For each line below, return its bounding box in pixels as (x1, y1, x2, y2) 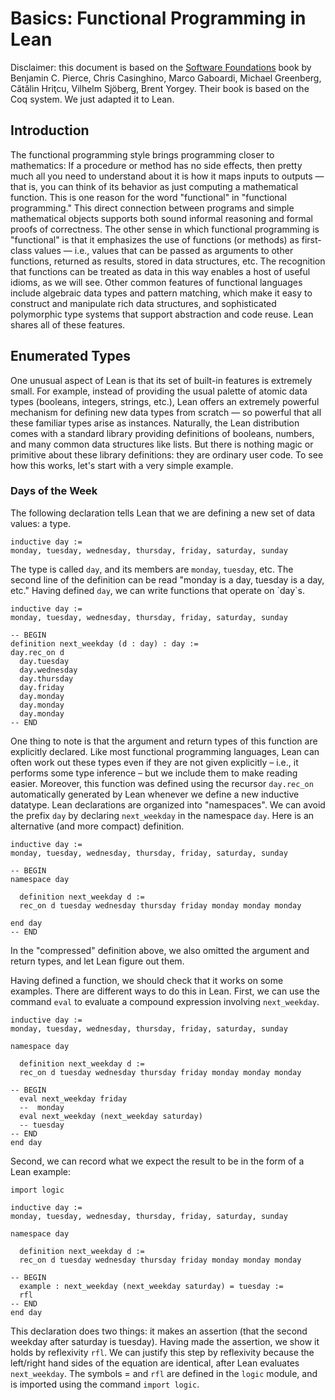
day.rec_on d (10, 647, 65, 657)
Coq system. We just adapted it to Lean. (10, 93, 175, 105)
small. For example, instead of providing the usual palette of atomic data (10, 385, 308, 397)
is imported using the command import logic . (10, 1378, 200, 1390)
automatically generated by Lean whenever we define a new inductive (10, 788, 300, 800)
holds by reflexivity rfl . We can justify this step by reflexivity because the (10, 1346, 315, 1358)
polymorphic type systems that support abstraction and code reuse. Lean (10, 308, 314, 320)
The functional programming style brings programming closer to (10, 148, 275, 161)
